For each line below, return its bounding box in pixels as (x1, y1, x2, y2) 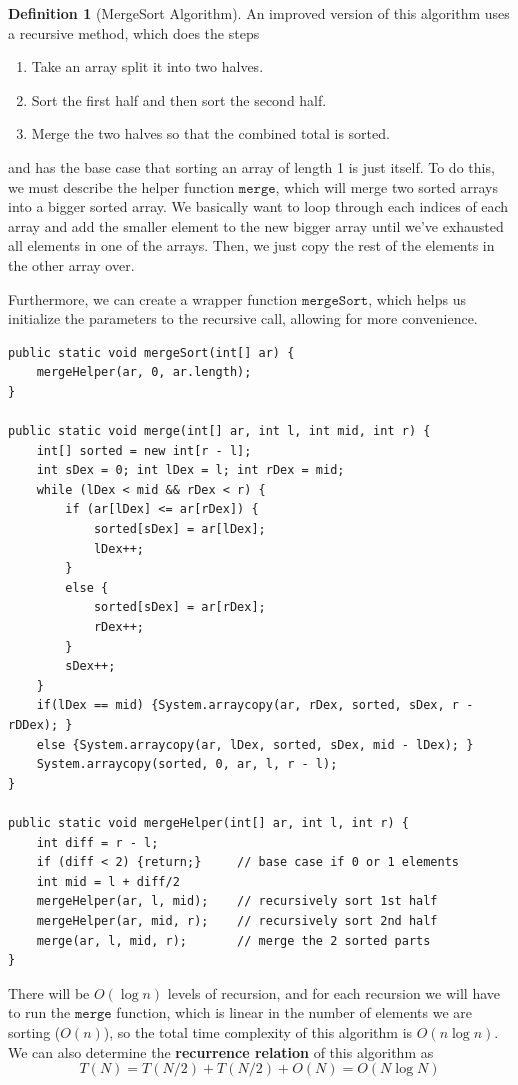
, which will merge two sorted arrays (275, 176, 498, 197)
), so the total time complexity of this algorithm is (103, 1021, 413, 1042)
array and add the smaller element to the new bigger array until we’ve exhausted (8, 215, 504, 236)
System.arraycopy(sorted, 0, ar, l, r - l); (36, 757, 338, 772)
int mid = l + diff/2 (36, 874, 180, 889)
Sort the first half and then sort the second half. (31, 89, 327, 110)
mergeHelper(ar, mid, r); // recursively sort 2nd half (36, 913, 438, 928)
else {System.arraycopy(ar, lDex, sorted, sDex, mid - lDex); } (36, 737, 474, 752)
